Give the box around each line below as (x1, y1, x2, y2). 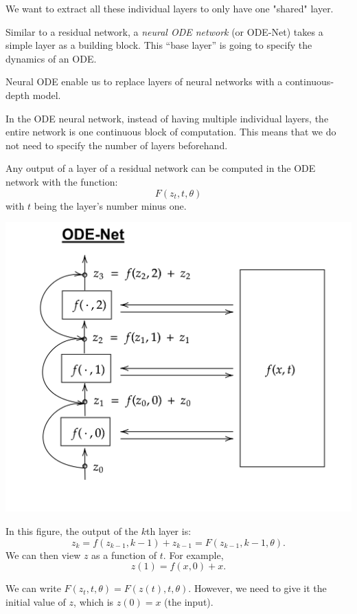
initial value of (5, 594, 66, 608)
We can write (5, 581, 61, 595)
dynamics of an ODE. (5, 51, 97, 65)
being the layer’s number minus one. (34, 198, 187, 212)
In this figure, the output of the (5, 523, 139, 538)
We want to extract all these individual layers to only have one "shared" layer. (5, 1, 334, 15)
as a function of (91, 547, 157, 562)
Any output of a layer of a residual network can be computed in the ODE (5, 161, 316, 175)
